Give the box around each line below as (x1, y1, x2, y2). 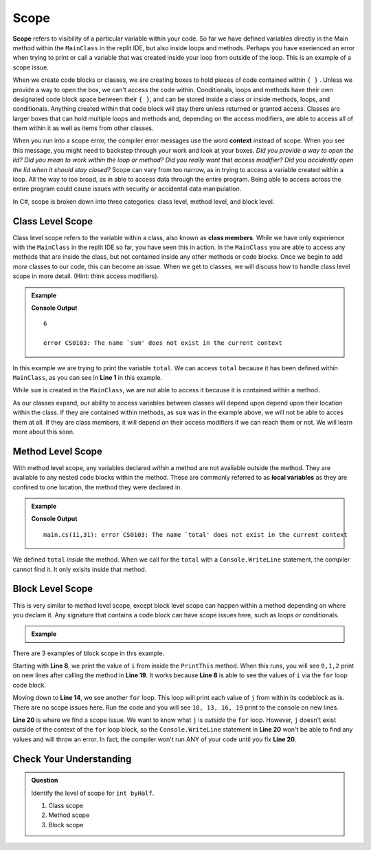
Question (31, 776, 58, 785)
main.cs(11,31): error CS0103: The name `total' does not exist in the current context (43, 531, 348, 538)
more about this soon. (12, 427, 75, 436)
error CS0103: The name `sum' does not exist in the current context (43, 339, 283, 347)
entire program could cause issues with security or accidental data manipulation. (12, 184, 242, 193)
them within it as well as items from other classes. (12, 124, 154, 132)
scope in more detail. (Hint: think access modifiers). (12, 272, 159, 280)
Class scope (48, 801, 84, 809)
